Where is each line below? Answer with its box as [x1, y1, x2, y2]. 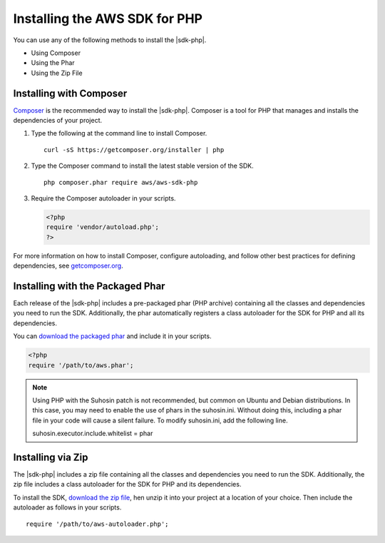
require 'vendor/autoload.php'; [46, 223, 160, 231]
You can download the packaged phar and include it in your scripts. [13, 332, 212, 340]
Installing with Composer [13, 87, 128, 99]
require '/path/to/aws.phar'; [28, 361, 134, 369]
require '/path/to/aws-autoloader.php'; [26, 519, 169, 528]
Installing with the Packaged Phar [13, 280, 165, 292]
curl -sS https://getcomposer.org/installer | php [43, 146, 225, 153]
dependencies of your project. [13, 116, 103, 125]
